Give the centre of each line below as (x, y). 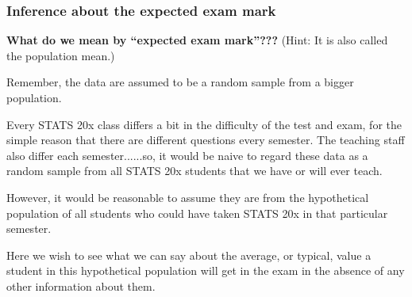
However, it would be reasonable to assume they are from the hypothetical (188, 197)
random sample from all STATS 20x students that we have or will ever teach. (194, 171)
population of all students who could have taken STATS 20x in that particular (197, 213)
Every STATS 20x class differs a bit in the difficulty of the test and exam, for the (204, 124)
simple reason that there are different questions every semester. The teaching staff (206, 140)
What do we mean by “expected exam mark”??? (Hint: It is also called (197, 40)
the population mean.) (61, 55)
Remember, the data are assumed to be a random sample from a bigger (180, 82)
